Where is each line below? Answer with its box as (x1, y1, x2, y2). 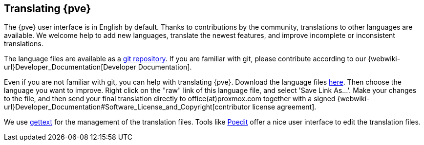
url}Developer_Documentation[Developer (4, 63, 136, 72)
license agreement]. (252, 103, 317, 111)
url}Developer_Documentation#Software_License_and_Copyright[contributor (4, 103, 251, 111)
